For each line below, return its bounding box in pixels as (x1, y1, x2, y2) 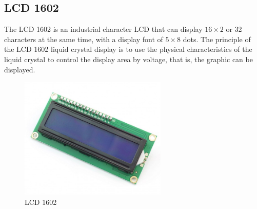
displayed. (4, 64, 35, 74)
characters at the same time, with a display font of (4, 33, 163, 44)
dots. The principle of (183, 33, 251, 44)
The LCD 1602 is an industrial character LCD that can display (4, 24, 203, 34)
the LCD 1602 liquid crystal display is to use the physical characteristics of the (4, 44, 252, 54)
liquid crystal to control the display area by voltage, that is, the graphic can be (4, 53, 253, 64)
